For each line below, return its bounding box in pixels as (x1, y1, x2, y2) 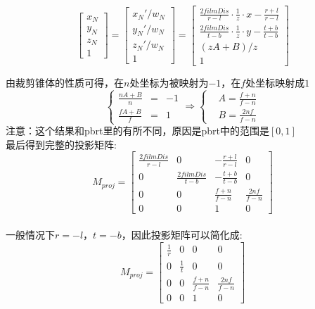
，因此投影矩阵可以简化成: (121, 227, 243, 241)
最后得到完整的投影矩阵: (6, 137, 117, 151)
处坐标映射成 (245, 75, 305, 89)
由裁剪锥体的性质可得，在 (6, 75, 124, 89)
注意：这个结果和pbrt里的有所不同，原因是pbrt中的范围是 (6, 123, 270, 138)
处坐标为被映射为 (129, 75, 209, 89)
